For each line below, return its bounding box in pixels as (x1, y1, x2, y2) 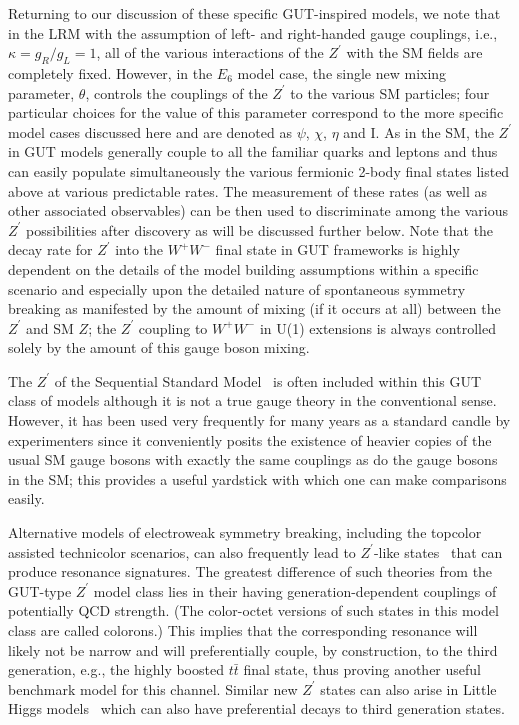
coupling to (138, 317, 208, 338)
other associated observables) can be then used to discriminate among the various (8, 200, 508, 221)
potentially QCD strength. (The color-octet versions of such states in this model (8, 600, 499, 621)
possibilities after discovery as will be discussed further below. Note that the (26, 219, 494, 240)
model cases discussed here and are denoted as (8, 121, 292, 142)
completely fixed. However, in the (8, 62, 213, 83)
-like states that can (373, 541, 503, 562)
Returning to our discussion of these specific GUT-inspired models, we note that (8, 3, 501, 23)
